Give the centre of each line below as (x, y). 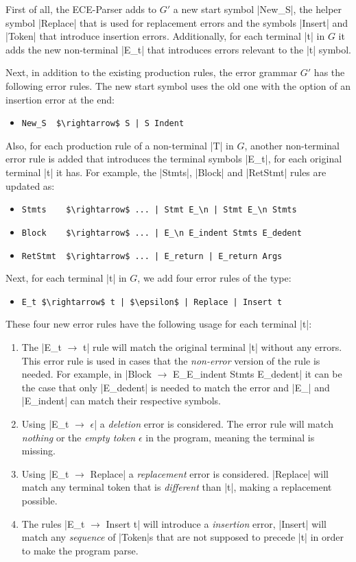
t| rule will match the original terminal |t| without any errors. (213, 347)
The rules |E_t (53, 523)
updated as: (30, 185)
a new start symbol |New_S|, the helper (258, 9)
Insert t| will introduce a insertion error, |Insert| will (216, 523)
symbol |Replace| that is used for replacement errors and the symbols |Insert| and (177, 22)
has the (329, 72)
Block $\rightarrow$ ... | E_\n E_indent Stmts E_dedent (162, 233)
